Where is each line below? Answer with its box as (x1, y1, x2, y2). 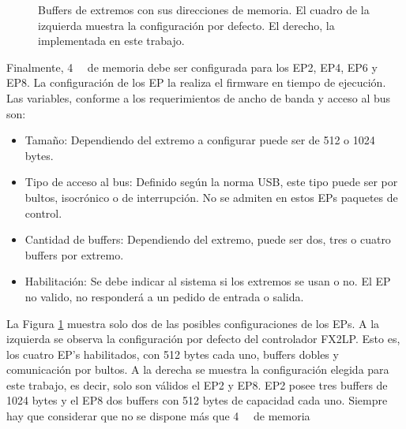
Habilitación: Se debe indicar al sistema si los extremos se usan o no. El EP (24, 273, 391, 289)
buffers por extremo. (24, 246, 124, 263)
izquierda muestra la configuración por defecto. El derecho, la (38, 17, 335, 33)
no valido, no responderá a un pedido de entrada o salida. (24, 288, 304, 304)
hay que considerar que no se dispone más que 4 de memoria (6, 408, 310, 424)
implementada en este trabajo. (38, 32, 185, 49)
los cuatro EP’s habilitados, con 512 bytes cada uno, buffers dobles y (6, 345, 339, 362)
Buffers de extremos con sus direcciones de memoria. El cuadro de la (38, 2, 370, 17)
